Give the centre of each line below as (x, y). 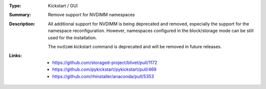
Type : (15, 6)
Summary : (20, 15)
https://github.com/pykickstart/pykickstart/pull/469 (105, 69)
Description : (22, 24)
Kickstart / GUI (63, 6)
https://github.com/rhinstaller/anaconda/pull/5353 (103, 76)
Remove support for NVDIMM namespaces (92, 15)
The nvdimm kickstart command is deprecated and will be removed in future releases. (135, 46)
